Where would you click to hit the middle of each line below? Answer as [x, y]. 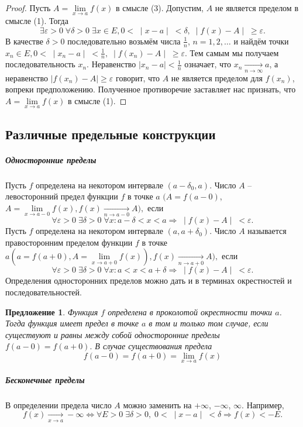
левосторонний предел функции [62, 196]
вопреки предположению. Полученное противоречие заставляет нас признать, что [151, 89]
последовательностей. [44, 292]
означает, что [208, 64]
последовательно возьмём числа [124, 41]
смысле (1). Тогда [37, 21]
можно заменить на [157, 404]
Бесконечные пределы [45, 379]
